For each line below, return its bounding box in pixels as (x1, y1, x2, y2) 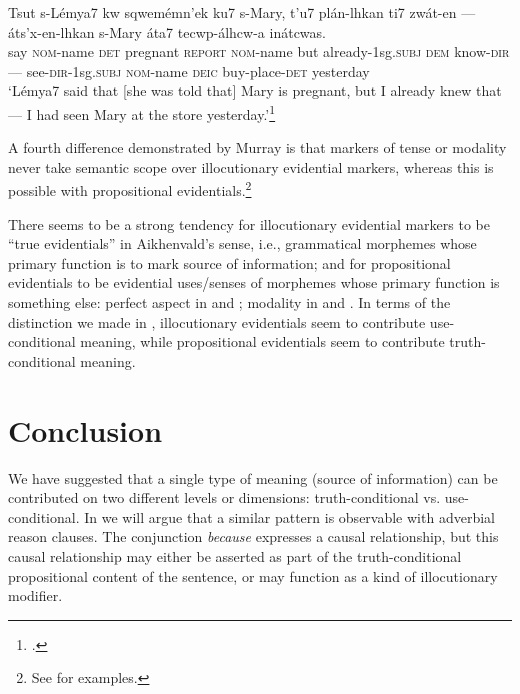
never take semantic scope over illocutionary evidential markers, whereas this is (8, 156, 494, 177)
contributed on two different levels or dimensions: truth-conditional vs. (8, 487, 441, 508)
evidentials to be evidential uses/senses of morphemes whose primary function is (8, 272, 500, 293)
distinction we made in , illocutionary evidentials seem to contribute (8, 311, 426, 332)
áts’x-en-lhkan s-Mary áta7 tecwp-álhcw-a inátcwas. (8, 21, 326, 42)
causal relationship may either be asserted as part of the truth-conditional (8, 545, 462, 566)
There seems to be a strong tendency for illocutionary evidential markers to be (8, 213, 490, 234)
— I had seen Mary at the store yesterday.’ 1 (8, 100, 276, 124)
